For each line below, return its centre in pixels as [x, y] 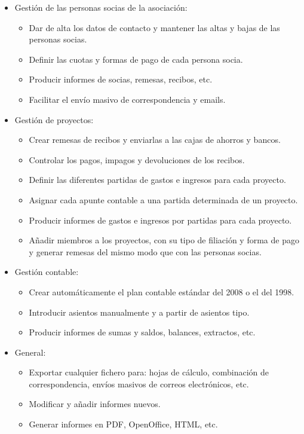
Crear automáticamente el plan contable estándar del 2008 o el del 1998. [162, 291]
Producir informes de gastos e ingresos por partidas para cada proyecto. [160, 220]
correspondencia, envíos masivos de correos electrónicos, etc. [139, 383]
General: [30, 352]
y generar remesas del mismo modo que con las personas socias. [145, 251]
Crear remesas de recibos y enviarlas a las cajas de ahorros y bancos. [155, 140]
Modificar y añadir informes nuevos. [95, 404]
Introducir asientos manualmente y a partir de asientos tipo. [139, 312]
